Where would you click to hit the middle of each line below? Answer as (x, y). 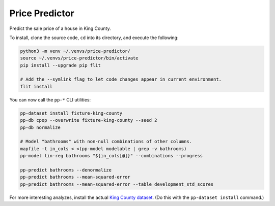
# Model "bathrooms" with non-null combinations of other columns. (106, 142)
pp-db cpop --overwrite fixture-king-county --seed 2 (89, 120)
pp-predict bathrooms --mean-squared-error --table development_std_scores (117, 184)
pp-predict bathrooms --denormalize (66, 170)
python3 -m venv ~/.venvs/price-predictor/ (75, 51)
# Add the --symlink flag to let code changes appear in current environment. (121, 79)
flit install (36, 87)
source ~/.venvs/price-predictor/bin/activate (79, 58)
